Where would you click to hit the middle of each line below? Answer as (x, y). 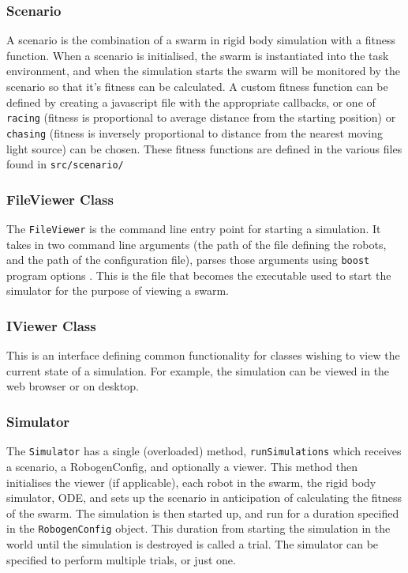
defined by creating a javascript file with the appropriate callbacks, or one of (191, 102)
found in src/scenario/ (65, 164)
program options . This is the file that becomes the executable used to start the (199, 275)
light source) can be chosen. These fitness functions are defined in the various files (204, 148)
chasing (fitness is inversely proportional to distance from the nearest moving (195, 132)
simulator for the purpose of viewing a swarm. (118, 290)
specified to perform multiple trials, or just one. (121, 559)
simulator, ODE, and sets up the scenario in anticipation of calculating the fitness (204, 498)
